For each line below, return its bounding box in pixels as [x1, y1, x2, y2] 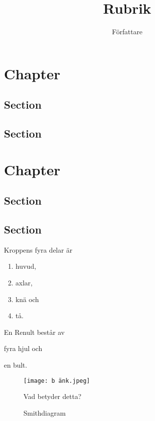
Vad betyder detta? [23, 391, 82, 401]
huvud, [15, 261, 36, 271]
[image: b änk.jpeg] [23, 377, 90, 384]
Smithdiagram [23, 407, 66, 418]
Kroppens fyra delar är [4, 244, 72, 255]
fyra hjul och [4, 343, 43, 353]
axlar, [15, 278, 33, 288]
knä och [15, 294, 39, 304]
